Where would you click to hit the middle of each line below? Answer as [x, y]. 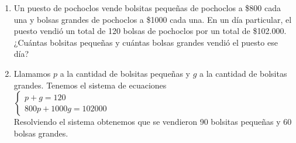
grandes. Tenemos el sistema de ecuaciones [90, 85]
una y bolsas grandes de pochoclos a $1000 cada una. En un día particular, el [153, 19]
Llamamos [32, 73]
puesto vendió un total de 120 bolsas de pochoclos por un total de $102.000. [150, 31]
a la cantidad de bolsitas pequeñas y [125, 73]
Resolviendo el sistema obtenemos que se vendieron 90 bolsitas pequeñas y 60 [153, 122]
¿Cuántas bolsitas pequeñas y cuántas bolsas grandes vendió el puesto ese [146, 42]
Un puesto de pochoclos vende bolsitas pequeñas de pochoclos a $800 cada [147, 8]
